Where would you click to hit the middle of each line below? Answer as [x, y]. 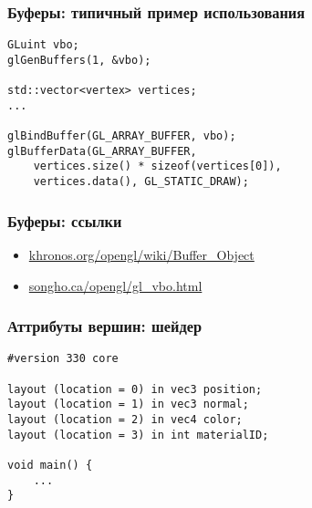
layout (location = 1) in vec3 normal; [128, 404]
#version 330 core [63, 359]
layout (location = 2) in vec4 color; [125, 420]
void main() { [50, 465]
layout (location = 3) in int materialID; [138, 435]
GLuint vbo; [43, 45]
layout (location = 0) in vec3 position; [135, 389]
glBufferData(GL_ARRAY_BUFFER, [102, 151]
